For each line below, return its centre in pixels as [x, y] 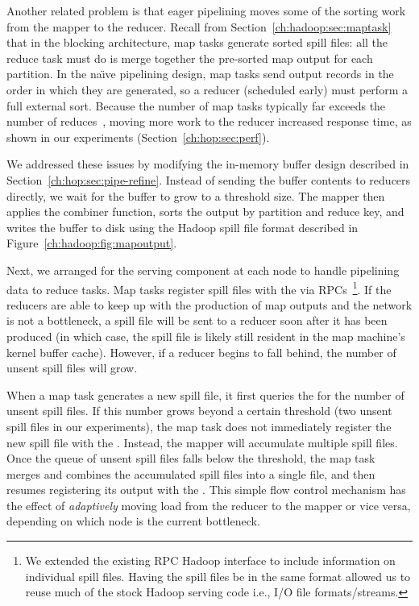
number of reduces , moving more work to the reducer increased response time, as [209, 121]
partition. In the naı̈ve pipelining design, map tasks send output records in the [200, 74]
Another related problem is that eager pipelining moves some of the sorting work [206, 10]
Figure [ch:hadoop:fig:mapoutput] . [92, 243]
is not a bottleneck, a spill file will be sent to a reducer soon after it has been [197, 320]
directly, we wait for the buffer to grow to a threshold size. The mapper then [196, 195]
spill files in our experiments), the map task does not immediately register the [199, 426]
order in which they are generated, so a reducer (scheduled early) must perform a [207, 89]
